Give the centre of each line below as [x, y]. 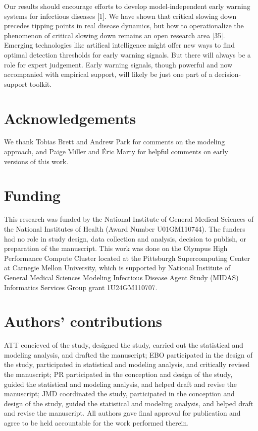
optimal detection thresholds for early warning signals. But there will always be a [128, 54]
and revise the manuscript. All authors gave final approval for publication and [122, 413]
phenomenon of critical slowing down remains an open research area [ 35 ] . [115, 35]
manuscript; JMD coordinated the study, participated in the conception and [119, 394]
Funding [32, 195]
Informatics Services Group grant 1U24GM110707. [81, 287]
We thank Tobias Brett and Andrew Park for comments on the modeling [114, 142]
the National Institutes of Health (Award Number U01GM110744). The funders [125, 228]
